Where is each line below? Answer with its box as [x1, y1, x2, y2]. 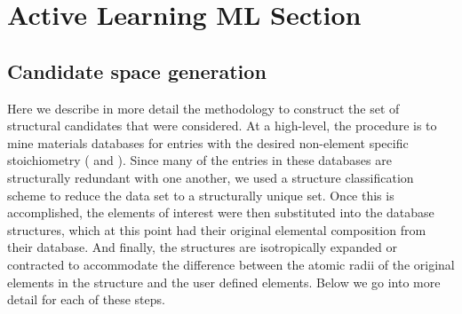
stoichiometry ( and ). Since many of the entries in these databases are [7, 151, 392, 169]
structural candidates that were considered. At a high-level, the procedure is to [7, 116, 437, 135]
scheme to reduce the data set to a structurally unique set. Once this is [7, 185, 394, 204]
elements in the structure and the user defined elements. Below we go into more [7, 272, 441, 291]
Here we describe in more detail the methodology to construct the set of [7, 98, 400, 117]
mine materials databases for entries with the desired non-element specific [7, 133, 409, 152]
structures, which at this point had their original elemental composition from [7, 220, 426, 239]
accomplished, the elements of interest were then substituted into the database [7, 203, 434, 222]
